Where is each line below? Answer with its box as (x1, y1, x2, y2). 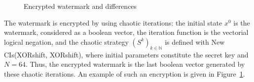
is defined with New (165, 36, 225, 47)
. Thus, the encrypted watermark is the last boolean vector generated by (25, 59, 245, 69)
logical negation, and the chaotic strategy (4, 36, 129, 47)
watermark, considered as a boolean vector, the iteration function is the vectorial (4, 27, 249, 37)
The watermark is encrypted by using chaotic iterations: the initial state (4, 17, 222, 27)
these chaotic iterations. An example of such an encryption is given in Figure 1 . (4, 68, 245, 79)
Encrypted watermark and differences (24, 1, 137, 11)
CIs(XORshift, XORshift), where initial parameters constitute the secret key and (4, 49, 249, 59)
